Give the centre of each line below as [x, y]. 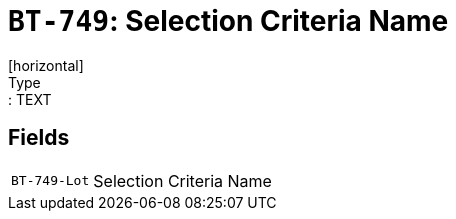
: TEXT [30, 99]
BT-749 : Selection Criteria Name [228, 21]
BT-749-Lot [50, 181]
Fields [39, 138]
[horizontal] [46, 65]
